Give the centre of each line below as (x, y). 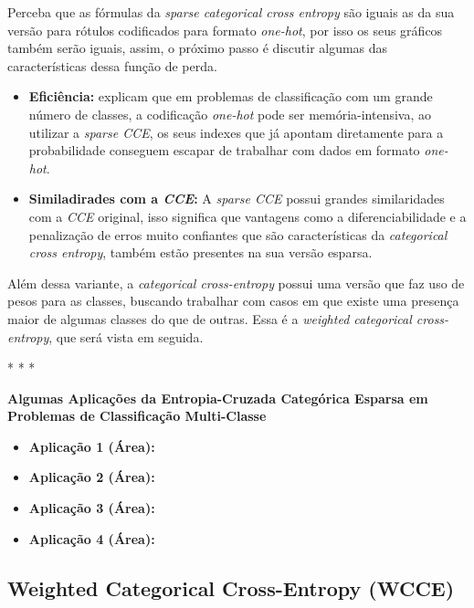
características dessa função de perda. (112, 65)
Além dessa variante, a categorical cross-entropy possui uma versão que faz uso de (236, 283)
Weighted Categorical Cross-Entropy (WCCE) (231, 587)
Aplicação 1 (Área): (92, 446)
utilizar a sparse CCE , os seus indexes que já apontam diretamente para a (236, 132)
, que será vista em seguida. (126, 336)
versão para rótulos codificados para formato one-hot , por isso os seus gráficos (225, 30)
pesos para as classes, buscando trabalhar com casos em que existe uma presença (233, 301)
